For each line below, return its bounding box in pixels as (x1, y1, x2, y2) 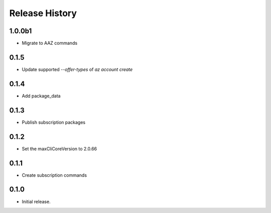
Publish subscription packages (22, 119, 86, 125)
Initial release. (22, 198, 51, 204)
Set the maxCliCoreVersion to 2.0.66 (22, 146, 97, 152)
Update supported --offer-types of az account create (22, 66, 133, 73)
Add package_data (22, 93, 61, 99)
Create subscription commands (22, 172, 87, 178)
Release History (9, 8, 77, 19)
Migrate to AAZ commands (22, 40, 78, 46)
